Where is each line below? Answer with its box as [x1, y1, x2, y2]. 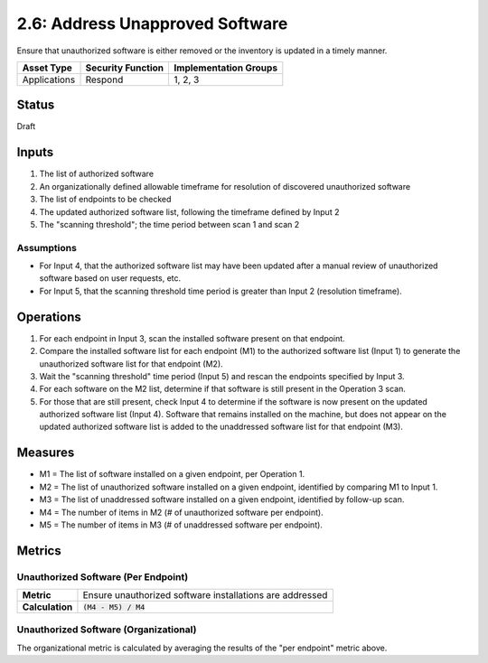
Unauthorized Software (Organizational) [16, 623, 197, 636]
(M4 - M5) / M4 [82, 602, 145, 612]
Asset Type [22, 61, 72, 74]
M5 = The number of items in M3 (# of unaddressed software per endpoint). [39, 519, 323, 530]
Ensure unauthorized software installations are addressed [82, 589, 328, 602]
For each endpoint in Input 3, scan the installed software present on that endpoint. [39, 332, 345, 343]
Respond [85, 73, 124, 86]
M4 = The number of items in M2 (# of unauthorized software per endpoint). [39, 507, 324, 518]
